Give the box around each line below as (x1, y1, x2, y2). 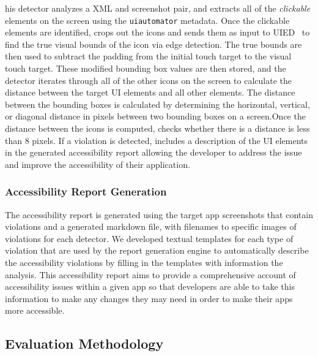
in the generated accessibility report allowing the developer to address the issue (5, 146, 302, 159)
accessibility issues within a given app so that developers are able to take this (5, 280, 295, 293)
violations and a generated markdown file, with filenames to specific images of (5, 220, 297, 233)
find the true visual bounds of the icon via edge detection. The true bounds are (5, 37, 302, 50)
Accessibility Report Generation (5, 184, 167, 199)
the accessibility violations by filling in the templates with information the (5, 256, 283, 268)
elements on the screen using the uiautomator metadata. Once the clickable (5, 13, 290, 26)
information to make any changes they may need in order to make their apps (5, 292, 293, 305)
